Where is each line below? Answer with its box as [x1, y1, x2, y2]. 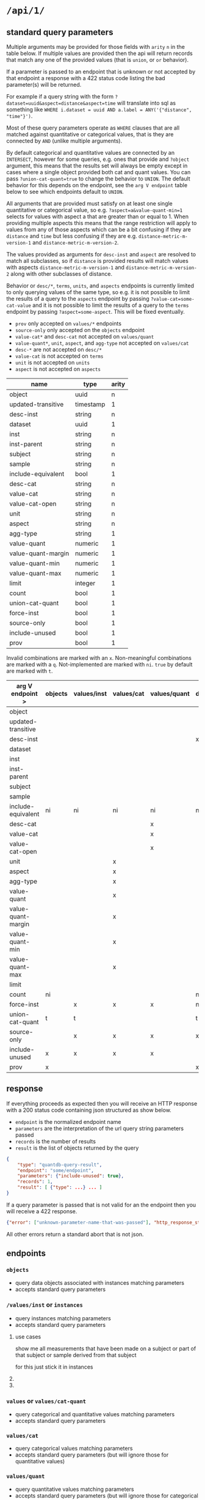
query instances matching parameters [15, 1314, 111, 1322]
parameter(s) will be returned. [6, 81, 82, 88]
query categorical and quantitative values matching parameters [15, 1411, 175, 1418]
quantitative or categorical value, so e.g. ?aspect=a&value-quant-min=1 [6, 207, 183, 213]
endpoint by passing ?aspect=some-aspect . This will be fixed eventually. [6, 308, 185, 315]
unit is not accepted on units [15, 359, 90, 366]
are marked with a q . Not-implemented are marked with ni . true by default [6, 661, 193, 668]
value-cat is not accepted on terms [15, 352, 104, 360]
